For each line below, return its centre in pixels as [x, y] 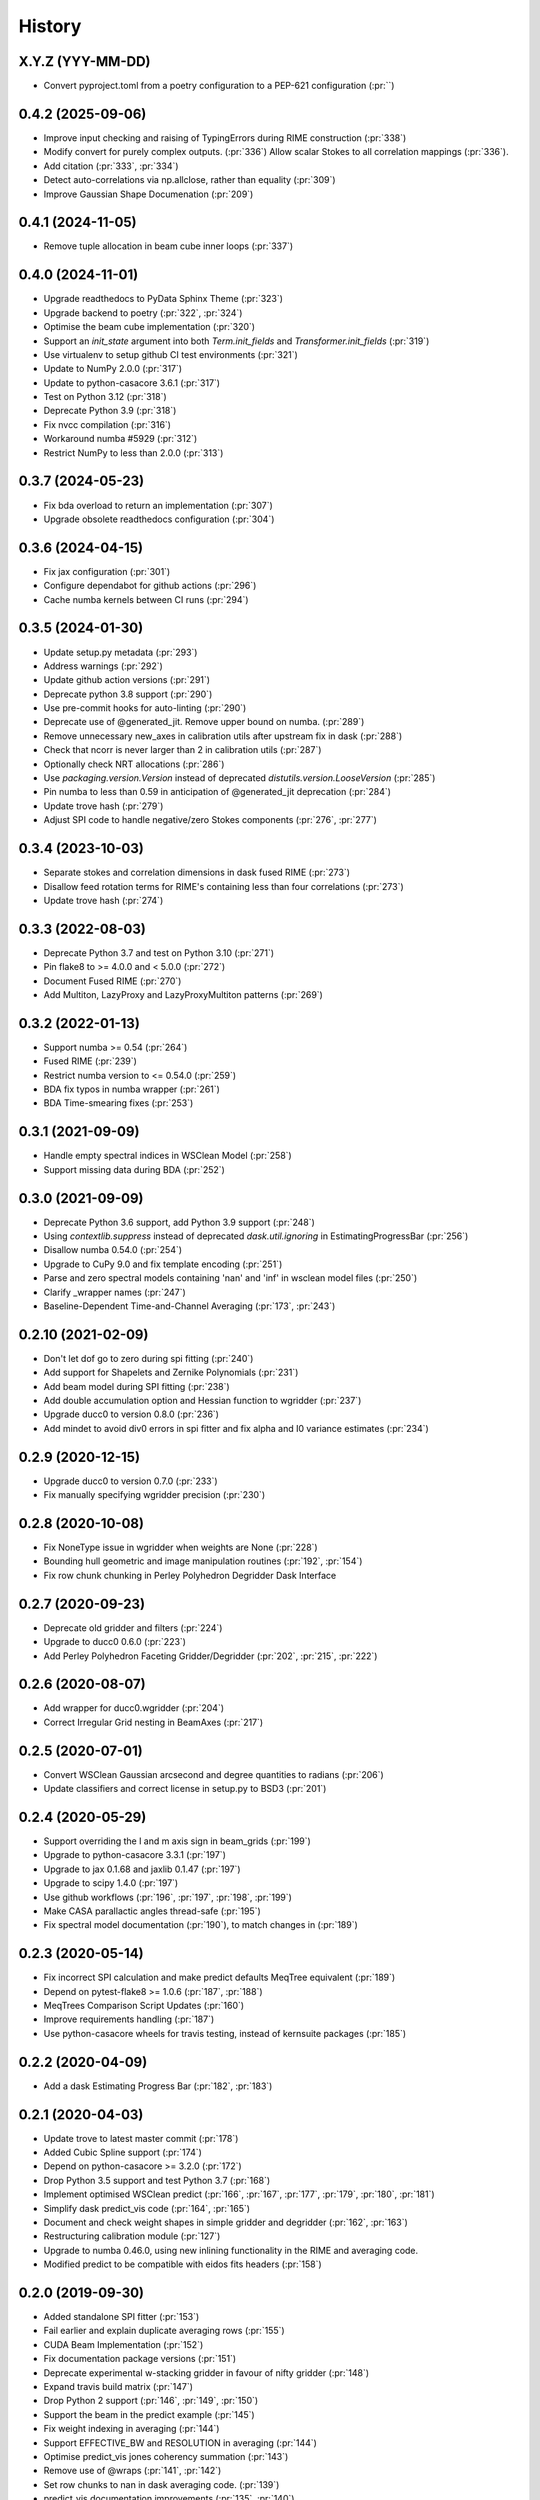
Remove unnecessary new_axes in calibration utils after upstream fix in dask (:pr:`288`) [223, 736]
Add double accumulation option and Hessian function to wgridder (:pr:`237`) [202, 1401]
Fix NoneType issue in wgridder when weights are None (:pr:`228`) [181, 1547]
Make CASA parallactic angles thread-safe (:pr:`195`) [152, 1911]
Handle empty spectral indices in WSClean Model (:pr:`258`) [167, 1156]
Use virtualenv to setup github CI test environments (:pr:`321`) [171, 354]
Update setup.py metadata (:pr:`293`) [120, 652]
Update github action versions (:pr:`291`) [126, 680]
